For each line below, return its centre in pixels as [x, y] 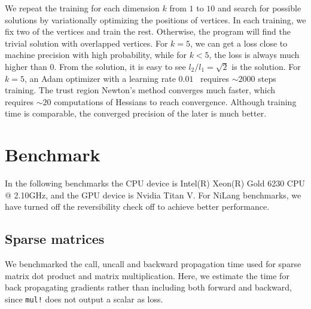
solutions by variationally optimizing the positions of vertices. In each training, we [155, 19]
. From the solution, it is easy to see [120, 66]
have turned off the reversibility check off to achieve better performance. [137, 206]
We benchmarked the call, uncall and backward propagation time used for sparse [153, 264]
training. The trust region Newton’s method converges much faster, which [140, 90]
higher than [26, 66]
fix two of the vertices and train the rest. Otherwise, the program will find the [148, 31]
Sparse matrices [55, 239]
